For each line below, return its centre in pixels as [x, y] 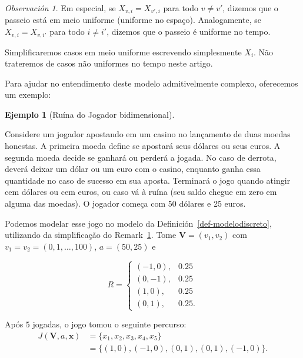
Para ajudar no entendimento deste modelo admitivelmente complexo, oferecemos [151, 83]
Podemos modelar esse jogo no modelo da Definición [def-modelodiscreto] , [138, 223]
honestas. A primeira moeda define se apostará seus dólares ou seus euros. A [143, 146]
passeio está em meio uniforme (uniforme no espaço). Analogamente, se [133, 20]
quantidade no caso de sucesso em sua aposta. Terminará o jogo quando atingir [148, 180]
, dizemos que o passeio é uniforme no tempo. [189, 32]
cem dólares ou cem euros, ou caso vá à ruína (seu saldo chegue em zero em [141, 192]
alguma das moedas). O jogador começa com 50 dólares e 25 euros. [125, 203]
